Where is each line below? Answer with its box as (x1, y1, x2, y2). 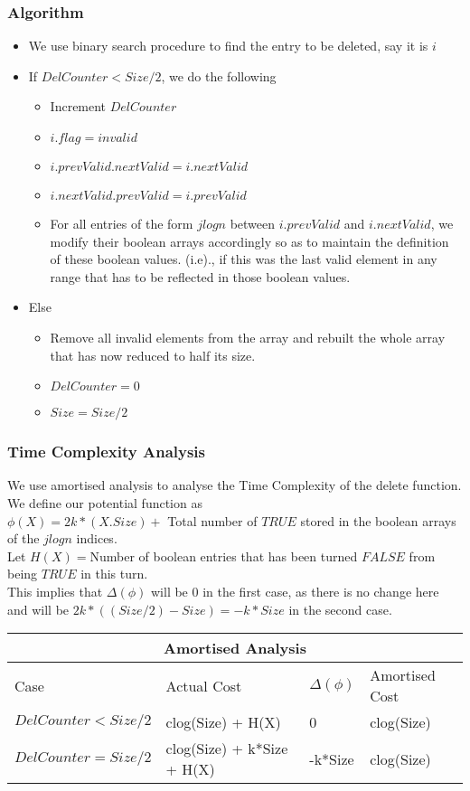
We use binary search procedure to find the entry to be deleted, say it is (28, 36, 428, 55)
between (230, 214, 276, 232)
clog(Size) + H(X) (165, 711, 281, 733)
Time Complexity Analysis (7, 440, 206, 463)
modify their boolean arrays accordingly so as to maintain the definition (50, 231, 449, 250)
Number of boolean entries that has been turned (89, 546, 358, 565)
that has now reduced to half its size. (50, 345, 256, 364)
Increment (50, 97, 107, 116)
